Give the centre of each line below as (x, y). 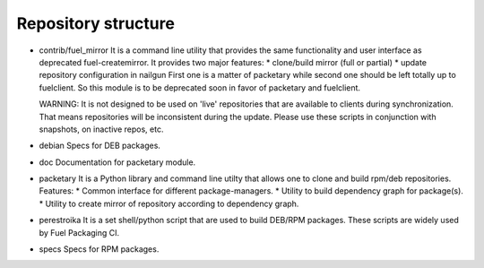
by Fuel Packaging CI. (79, 232)
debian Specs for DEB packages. (100, 146)
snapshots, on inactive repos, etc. (101, 129)
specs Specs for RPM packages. (99, 249)
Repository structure (95, 23)
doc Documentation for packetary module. (117, 162)
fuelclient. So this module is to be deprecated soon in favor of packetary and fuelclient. (200, 87)
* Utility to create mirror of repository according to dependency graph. (169, 203)
